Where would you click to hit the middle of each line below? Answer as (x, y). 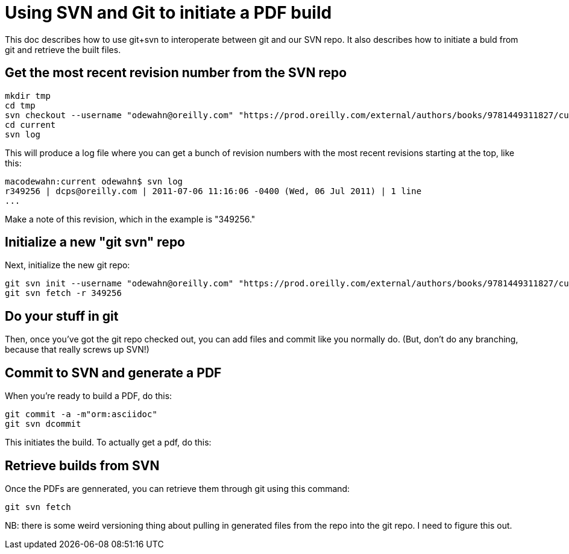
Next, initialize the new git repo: (68, 265)
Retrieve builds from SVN (82, 465)
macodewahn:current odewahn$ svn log (94, 181)
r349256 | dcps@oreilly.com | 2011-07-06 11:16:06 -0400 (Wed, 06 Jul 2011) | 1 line (213, 191)
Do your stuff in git (62, 316)
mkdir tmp (28, 96)
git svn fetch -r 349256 (63, 293)
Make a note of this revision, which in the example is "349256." (130, 219)
